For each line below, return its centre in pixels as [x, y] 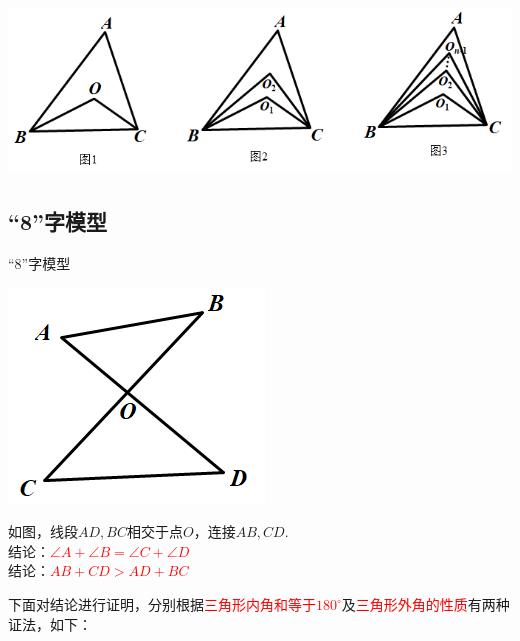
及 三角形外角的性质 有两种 [425, 604]
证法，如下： [50, 623]
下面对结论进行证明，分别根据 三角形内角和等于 [162, 604]
